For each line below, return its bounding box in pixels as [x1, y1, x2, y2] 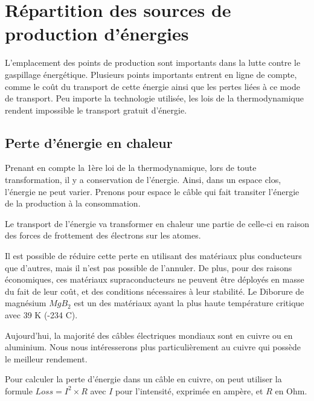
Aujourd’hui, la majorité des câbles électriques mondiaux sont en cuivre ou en [5, 329, 293, 341]
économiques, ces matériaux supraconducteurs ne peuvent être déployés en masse [5, 273, 304, 286]
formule [5, 384, 33, 397]
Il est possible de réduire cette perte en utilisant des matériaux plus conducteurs [5, 249, 302, 262]
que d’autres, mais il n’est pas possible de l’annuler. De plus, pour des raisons [5, 261, 292, 274]
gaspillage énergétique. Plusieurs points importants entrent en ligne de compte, [5, 68, 297, 80]
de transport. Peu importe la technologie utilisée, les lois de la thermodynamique [5, 92, 304, 104]
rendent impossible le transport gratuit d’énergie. [5, 103, 187, 116]
